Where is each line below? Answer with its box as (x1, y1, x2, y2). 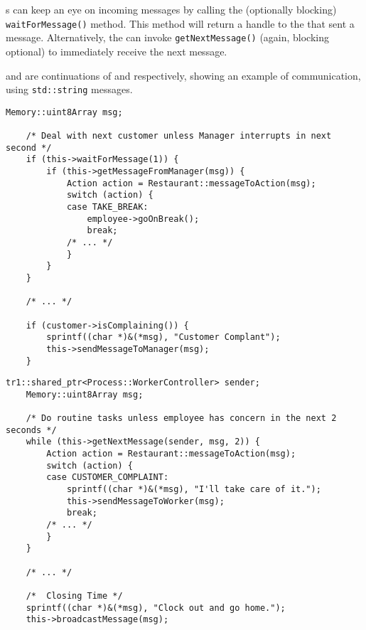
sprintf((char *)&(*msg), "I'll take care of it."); (66, 484, 321, 495)
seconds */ (6, 425, 57, 435)
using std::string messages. (6, 82, 133, 97)
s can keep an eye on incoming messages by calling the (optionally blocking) (6, 2, 337, 16)
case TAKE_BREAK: (66, 202, 149, 212)
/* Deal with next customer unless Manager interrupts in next (26, 131, 332, 142)
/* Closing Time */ (26, 591, 123, 601)
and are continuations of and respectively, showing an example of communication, (6, 68, 361, 82)
